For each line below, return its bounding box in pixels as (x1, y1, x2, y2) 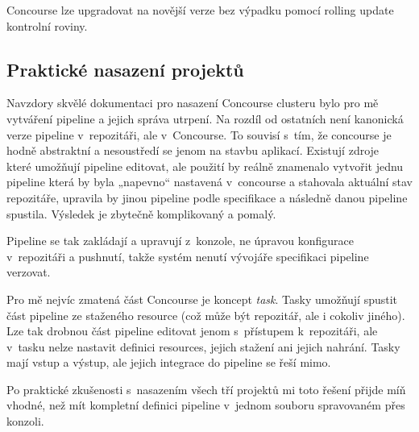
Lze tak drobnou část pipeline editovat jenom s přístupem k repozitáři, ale (6, 322, 378, 339)
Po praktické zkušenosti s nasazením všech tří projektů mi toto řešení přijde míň (6, 380, 406, 397)
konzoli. (6, 413, 44, 430)
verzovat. (6, 264, 51, 280)
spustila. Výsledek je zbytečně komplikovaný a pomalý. (6, 205, 276, 222)
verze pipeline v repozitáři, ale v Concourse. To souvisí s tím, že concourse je (6, 126, 392, 143)
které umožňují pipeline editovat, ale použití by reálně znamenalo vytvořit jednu (6, 157, 404, 174)
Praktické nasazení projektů (6, 56, 244, 81)
